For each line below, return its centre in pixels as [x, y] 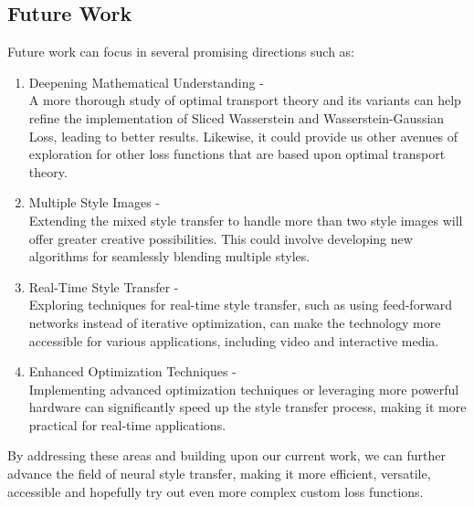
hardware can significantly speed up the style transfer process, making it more [248, 407]
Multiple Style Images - [94, 202]
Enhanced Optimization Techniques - [132, 371]
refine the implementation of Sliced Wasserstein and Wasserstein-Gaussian [237, 117]
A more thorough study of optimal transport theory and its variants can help [245, 100]
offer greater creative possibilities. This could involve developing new [221, 238]
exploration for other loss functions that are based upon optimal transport [237, 154]
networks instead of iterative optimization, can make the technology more [235, 322]
